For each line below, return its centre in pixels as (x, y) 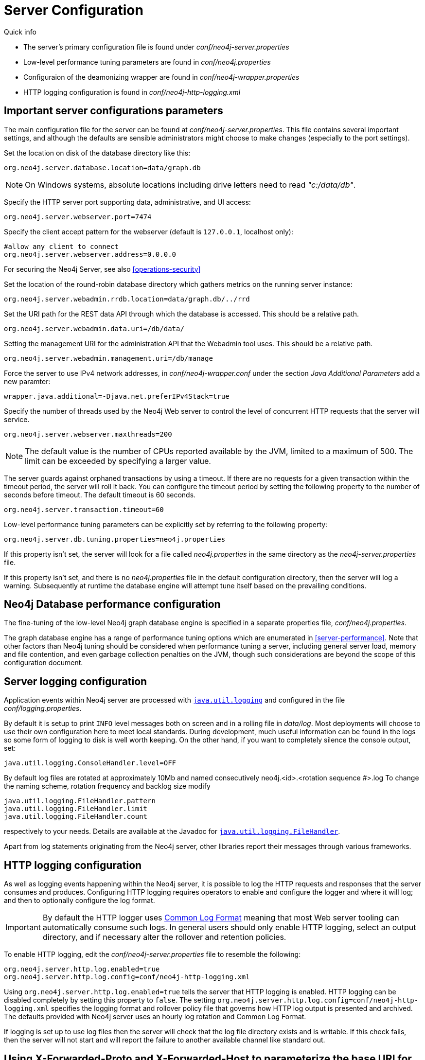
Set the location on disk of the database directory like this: (97, 153)
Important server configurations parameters (114, 111)
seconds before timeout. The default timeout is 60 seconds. (100, 495)
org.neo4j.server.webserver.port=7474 (78, 217)
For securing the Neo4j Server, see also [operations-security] (102, 269)
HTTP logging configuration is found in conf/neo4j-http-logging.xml (132, 92)
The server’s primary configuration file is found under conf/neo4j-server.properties (156, 47)
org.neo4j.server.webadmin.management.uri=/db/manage (108, 358)
